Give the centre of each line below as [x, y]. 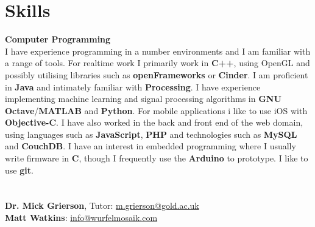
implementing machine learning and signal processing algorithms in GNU [143, 99]
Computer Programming [58, 39]
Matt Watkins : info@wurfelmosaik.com [81, 218]
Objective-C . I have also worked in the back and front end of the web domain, [154, 122]
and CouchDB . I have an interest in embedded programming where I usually [150, 146]
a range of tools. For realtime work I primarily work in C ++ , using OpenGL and [157, 63]
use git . [19, 170]
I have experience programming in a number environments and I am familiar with [158, 51]
